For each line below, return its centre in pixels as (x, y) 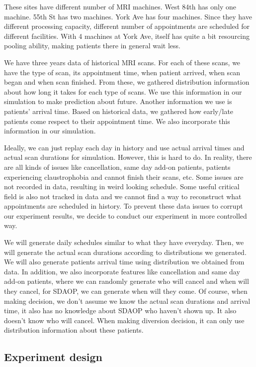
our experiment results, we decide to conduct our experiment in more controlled (126, 215)
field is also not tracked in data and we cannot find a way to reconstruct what (123, 196)
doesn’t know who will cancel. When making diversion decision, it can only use (124, 320)
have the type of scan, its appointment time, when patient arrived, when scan (122, 72)
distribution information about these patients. (74, 330)
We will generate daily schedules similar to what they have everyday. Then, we (124, 242)
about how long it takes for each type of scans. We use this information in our (123, 91)
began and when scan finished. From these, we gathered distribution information (127, 82)
